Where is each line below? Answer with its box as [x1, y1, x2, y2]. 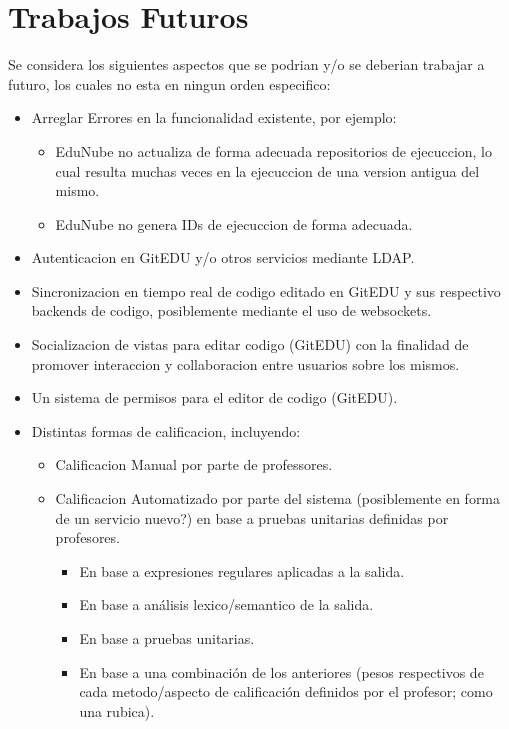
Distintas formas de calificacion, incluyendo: [31, 420, 301, 441]
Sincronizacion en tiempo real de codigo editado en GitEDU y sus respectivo [31, 280, 501, 301]
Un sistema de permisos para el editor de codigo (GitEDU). [31, 387, 398, 408]
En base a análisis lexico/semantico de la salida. [79, 594, 374, 615]
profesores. [55, 527, 120, 548]
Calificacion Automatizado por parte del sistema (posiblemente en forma [55, 488, 501, 509]
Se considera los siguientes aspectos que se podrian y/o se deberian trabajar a [8, 54, 485, 75]
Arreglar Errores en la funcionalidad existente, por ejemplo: [31, 107, 397, 128]
